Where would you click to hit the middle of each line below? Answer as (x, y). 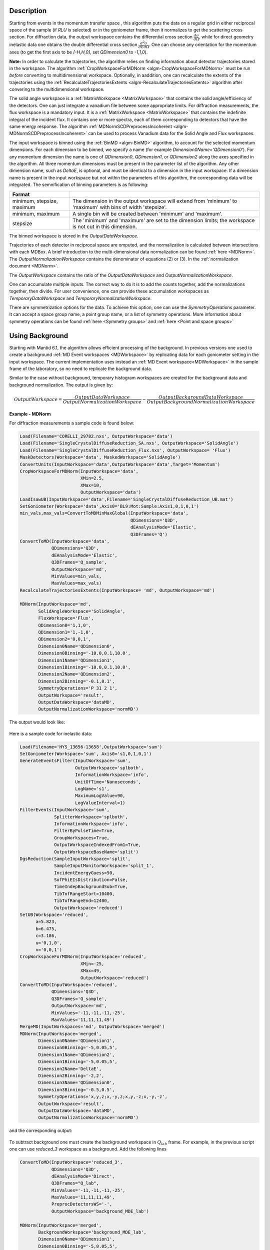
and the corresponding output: (41, 1130)
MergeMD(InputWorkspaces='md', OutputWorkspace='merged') (92, 1027)
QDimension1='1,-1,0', (66, 632)
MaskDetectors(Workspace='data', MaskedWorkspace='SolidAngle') (100, 457)
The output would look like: (37, 722)
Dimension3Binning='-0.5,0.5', (76, 1089)
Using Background (39, 336)
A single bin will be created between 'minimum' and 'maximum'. (147, 213)
